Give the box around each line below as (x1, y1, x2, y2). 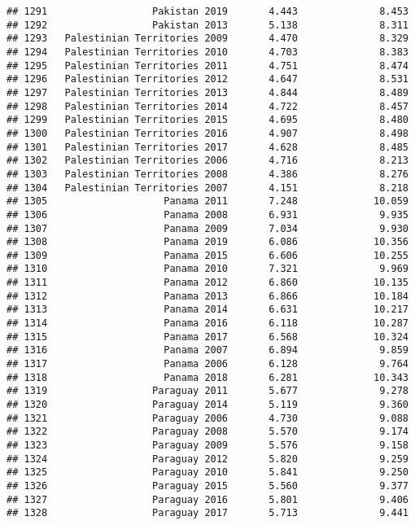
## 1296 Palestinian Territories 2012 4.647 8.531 (7, 73, 408, 85)
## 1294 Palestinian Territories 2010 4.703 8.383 (7, 46, 408, 58)
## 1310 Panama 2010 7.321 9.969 (7, 263, 408, 275)
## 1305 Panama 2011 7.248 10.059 (7, 195, 408, 208)
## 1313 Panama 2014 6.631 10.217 (7, 304, 408, 316)
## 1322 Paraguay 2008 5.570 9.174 (7, 426, 408, 438)
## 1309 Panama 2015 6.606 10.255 (7, 249, 408, 261)
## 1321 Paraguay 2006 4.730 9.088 (7, 412, 408, 424)
